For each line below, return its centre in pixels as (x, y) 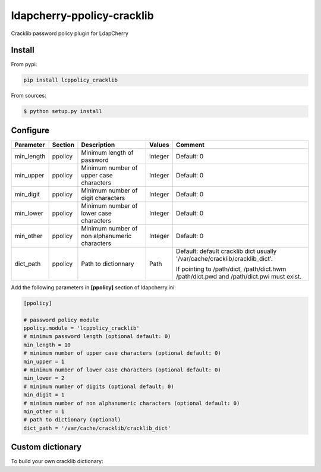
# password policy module (61, 320)
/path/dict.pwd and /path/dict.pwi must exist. (239, 276)
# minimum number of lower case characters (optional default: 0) (122, 370)
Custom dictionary (46, 447)
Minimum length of (107, 152)
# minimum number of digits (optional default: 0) (99, 386)
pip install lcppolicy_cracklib (71, 80)
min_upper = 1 (44, 361)
